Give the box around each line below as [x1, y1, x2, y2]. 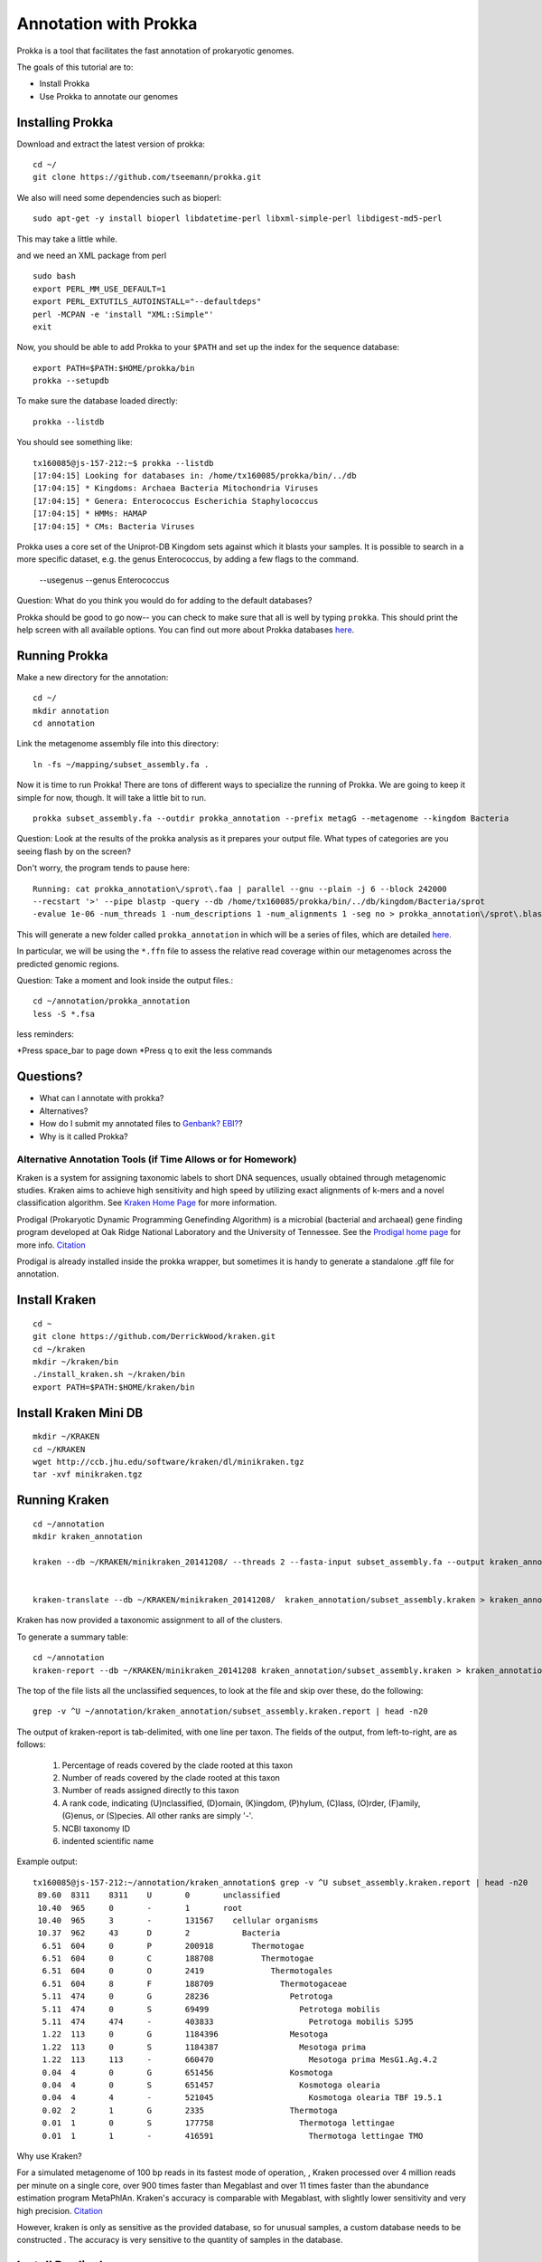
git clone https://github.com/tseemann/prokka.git [33, 172, 262, 183]
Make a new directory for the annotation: [16, 671, 169, 682]
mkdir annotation [33, 706, 109, 716]
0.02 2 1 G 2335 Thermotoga [42, 2105, 338, 2115]
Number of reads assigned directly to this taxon [61, 1785, 239, 1796]
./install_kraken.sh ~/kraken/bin [33, 1369, 185, 1380]
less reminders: [16, 1029, 74, 1040]
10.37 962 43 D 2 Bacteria [37, 1928, 281, 1938]
